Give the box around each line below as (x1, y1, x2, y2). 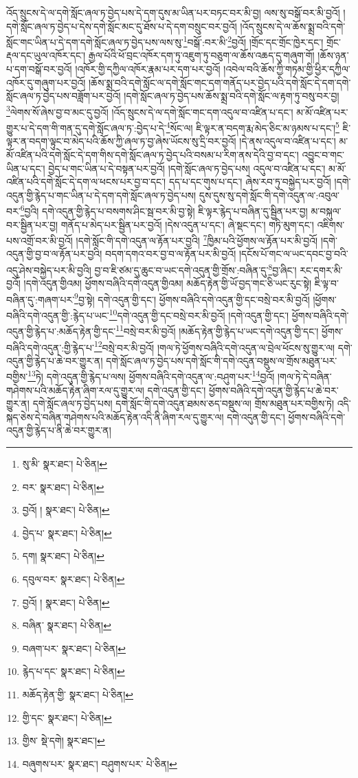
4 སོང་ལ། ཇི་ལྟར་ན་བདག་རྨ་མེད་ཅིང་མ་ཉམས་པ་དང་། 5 (166, 119, 339, 135)
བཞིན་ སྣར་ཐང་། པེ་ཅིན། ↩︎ (22, 618, 111, 632)
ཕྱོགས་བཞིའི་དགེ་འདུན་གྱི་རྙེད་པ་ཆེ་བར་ (208, 382, 339, 397)
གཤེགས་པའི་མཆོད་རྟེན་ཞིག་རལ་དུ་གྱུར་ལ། (6, 382, 144, 397)
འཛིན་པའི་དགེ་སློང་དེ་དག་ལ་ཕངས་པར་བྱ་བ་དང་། (6, 174, 166, 189)
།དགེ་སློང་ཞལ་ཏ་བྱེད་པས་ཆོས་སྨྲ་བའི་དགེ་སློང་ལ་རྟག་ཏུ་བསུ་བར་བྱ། (124, 89, 339, 103)
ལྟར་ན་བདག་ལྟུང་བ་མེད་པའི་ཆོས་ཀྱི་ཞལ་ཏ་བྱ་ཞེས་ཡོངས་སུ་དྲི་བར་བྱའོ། (6, 134, 236, 148)
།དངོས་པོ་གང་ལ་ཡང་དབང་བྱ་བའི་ (238, 247, 348, 261)
